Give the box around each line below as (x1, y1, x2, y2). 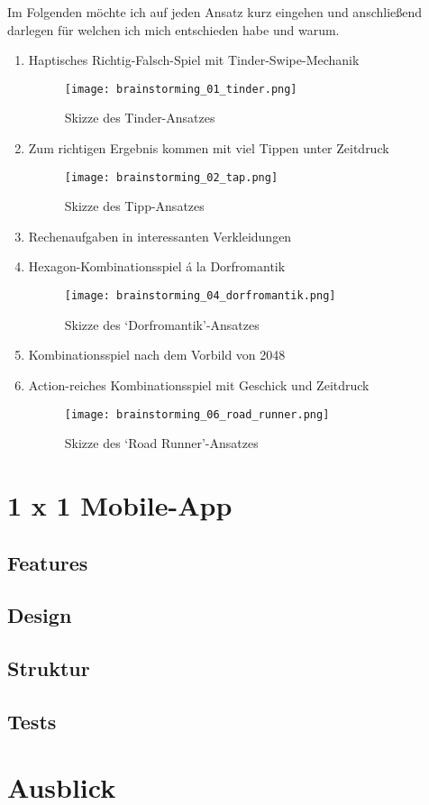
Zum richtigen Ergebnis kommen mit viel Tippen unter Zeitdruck (28, 139, 389, 158)
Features (7, 548, 88, 576)
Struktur (7, 654, 90, 682)
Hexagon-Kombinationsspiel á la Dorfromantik (28, 257, 286, 276)
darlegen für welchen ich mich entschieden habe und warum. (7, 20, 340, 39)
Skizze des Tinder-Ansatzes (64, 108, 215, 127)
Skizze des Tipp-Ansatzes (64, 197, 205, 215)
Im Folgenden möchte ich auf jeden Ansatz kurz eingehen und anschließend (7, 3, 423, 21)
